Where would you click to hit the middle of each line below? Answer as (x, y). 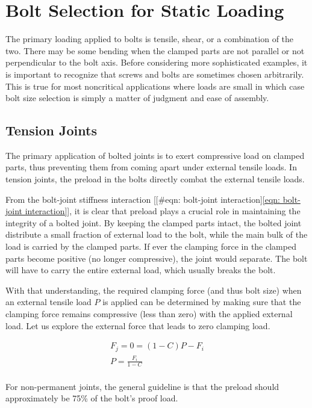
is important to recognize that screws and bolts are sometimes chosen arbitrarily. (155, 74)
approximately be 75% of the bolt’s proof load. (92, 398)
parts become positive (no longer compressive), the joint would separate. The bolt (157, 258)
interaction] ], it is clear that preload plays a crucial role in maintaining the (163, 211)
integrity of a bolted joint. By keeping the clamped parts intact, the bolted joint (154, 222)
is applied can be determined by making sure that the (202, 302)
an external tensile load (48, 302)
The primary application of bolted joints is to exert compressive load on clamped (155, 155)
